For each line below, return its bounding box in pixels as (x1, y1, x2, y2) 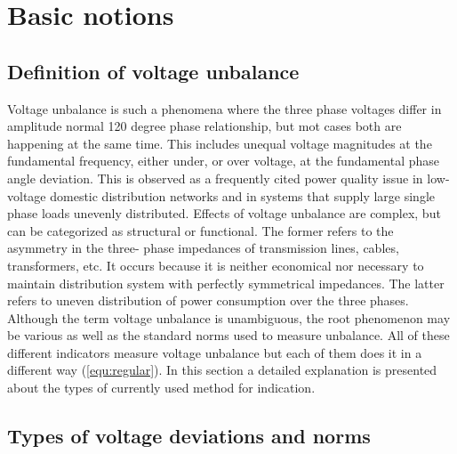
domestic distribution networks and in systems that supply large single (50, 186, 436, 205)
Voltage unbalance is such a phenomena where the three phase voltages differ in (7, 99, 442, 118)
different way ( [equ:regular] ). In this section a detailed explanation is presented (7, 361, 437, 379)
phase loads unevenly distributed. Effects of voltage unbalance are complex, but (7, 204, 441, 223)
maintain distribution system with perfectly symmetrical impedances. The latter (7, 273, 445, 292)
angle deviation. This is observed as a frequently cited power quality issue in (7, 168, 423, 187)
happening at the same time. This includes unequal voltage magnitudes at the (7, 134, 432, 152)
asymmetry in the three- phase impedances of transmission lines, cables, (7, 239, 399, 257)
